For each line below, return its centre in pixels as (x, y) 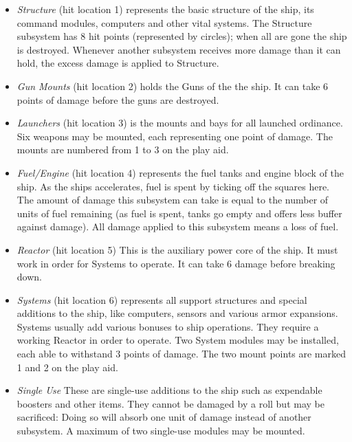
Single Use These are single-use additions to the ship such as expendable (169, 390)
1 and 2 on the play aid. (67, 367)
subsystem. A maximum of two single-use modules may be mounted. (161, 431)
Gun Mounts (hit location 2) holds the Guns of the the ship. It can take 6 (173, 86)
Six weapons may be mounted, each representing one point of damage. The (175, 136)
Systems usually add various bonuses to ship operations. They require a (168, 326)
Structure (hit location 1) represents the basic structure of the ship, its (165, 9)
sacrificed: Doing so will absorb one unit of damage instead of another (164, 417)
